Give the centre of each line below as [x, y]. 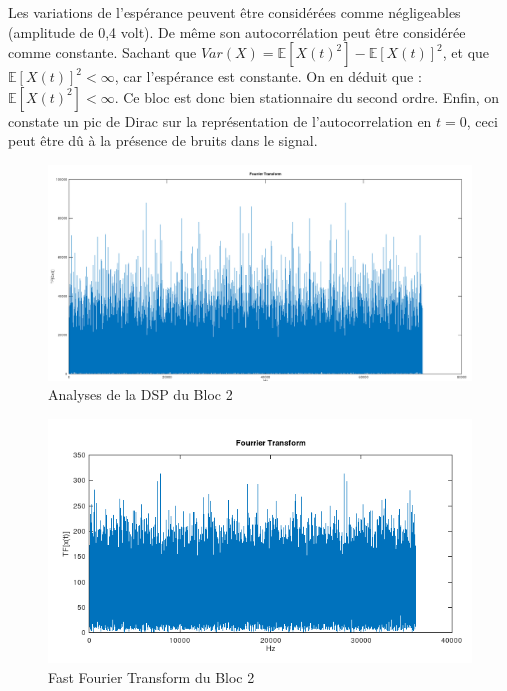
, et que [466, 52]
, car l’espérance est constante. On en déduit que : [268, 76]
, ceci [482, 120]
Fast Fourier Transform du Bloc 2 [151, 677]
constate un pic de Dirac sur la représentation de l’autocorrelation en [220, 120]
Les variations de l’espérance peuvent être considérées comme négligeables [234, 12]
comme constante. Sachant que [102, 52]
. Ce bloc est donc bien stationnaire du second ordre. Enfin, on [307, 96]
